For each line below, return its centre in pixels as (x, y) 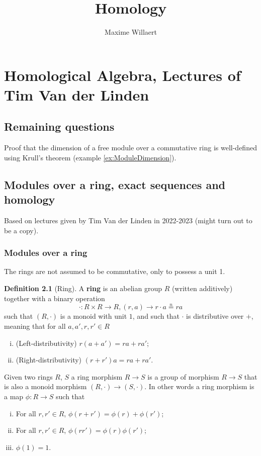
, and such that (156, 316)
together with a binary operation (55, 298)
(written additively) (202, 288)
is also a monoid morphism (46, 386)
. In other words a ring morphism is (199, 386)
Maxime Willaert (131, 32)
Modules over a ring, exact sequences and (115, 184)
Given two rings (28, 376)
